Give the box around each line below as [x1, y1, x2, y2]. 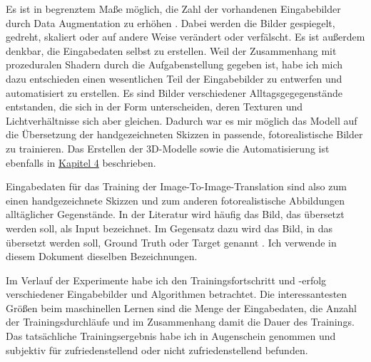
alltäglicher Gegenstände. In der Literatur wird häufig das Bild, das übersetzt [6, 207, 345, 222]
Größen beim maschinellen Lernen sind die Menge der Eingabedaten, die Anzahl [6, 300, 357, 315]
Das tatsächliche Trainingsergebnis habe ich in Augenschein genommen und [6, 329, 336, 343]
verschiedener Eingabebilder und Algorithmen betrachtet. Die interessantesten [6, 286, 347, 301]
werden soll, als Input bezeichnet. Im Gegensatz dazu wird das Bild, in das [6, 220, 333, 235]
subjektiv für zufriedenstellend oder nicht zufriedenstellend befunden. [6, 342, 308, 357]
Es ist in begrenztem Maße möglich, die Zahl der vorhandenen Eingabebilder [6, 1, 341, 16]
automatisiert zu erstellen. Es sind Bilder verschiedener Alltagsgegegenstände [6, 85, 343, 100]
